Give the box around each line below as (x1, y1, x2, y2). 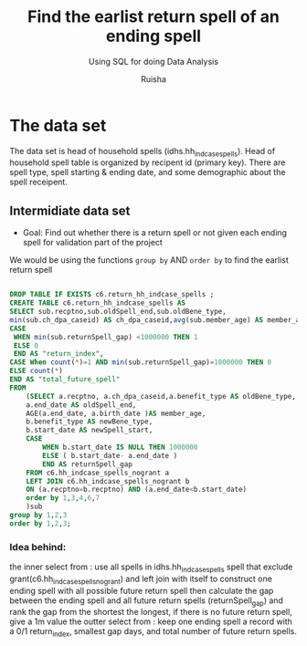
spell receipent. (9, 176, 69, 188)
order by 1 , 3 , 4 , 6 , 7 (26, 494, 101, 503)
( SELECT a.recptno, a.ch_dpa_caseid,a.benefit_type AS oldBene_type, (26, 391, 297, 401)
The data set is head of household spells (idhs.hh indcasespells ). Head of (9, 145, 276, 159)
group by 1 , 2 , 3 (9, 511, 68, 520)
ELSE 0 (13, 340, 39, 350)
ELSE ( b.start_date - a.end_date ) (42, 451, 178, 460)
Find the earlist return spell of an (26, 6, 281, 27)
